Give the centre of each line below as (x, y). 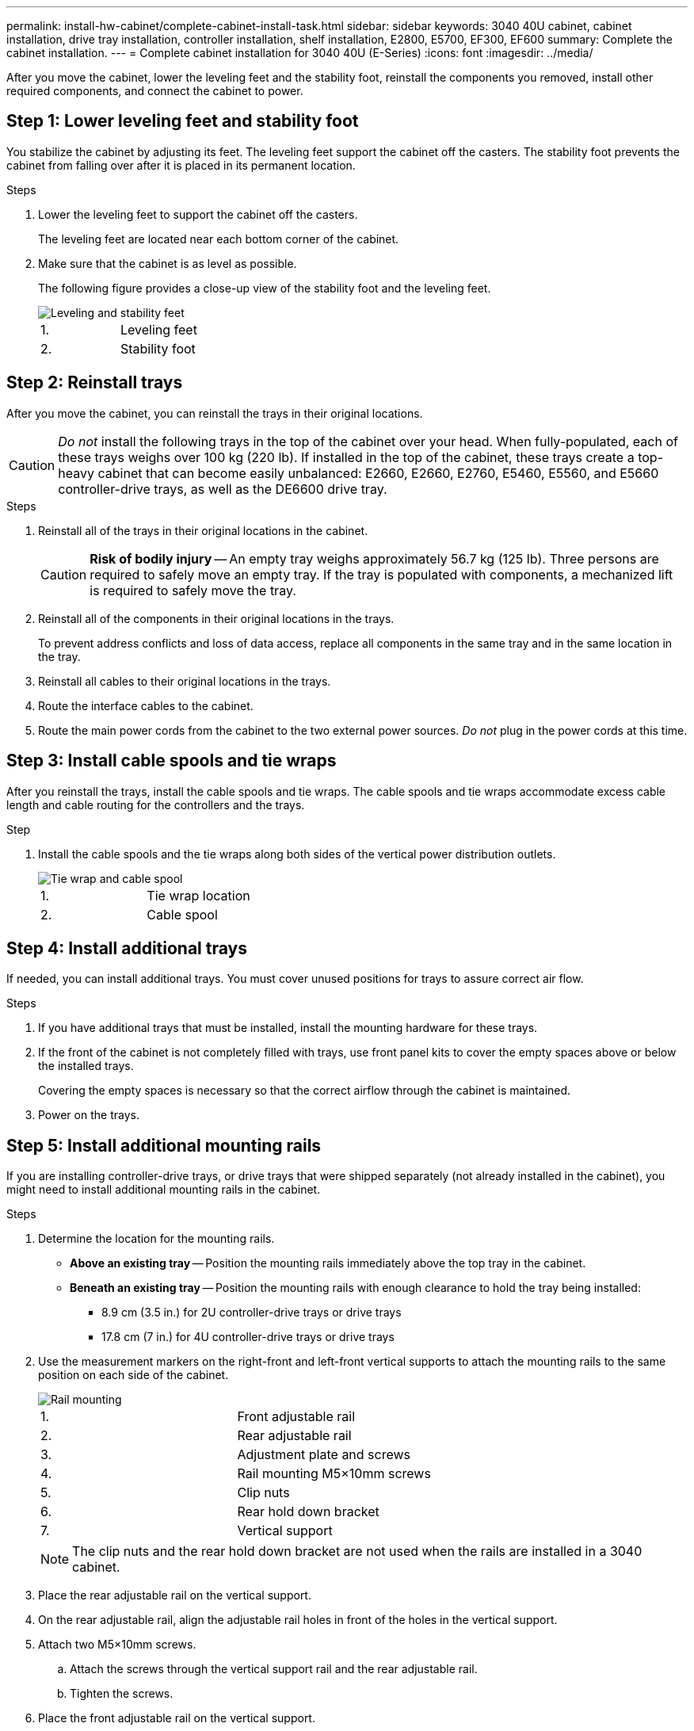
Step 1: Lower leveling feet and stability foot (183, 121)
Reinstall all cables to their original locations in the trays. (185, 681)
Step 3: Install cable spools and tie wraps (172, 761)
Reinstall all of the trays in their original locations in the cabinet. (203, 530)
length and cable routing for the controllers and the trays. (156, 804)
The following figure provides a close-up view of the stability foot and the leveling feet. (265, 288)
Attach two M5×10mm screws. (117, 1645)
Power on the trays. (89, 1115)
